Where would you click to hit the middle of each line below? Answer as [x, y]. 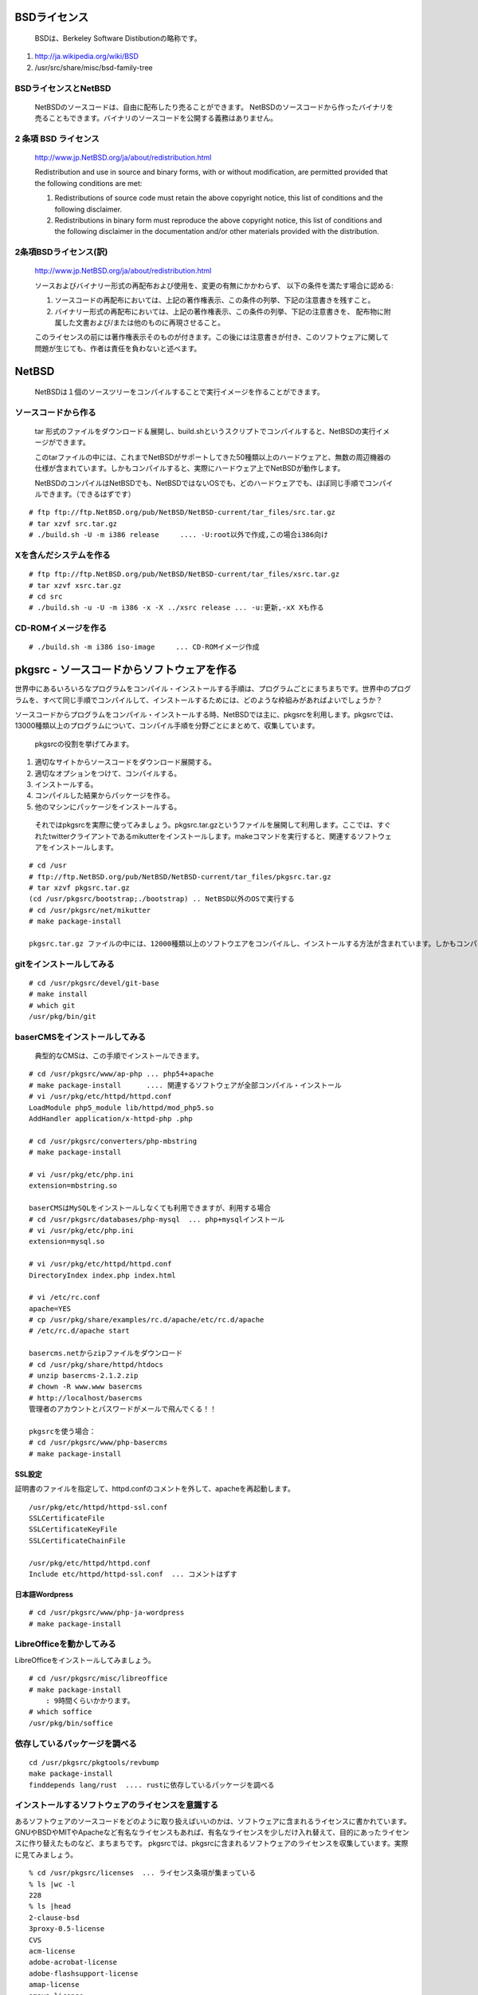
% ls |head [50, 1906]
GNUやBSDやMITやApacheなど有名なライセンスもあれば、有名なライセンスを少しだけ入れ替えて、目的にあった [198, 1832]
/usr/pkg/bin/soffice [71, 1723]
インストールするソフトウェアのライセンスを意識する [117, 1805]
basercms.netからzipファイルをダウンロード [106, 1353]
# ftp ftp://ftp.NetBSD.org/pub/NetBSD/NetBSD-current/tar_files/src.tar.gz [182, 512]
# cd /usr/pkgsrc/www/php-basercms [98, 1443]
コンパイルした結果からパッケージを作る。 [104, 796]
